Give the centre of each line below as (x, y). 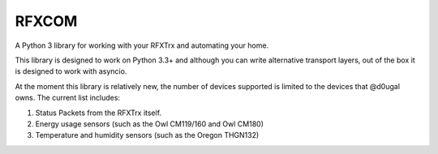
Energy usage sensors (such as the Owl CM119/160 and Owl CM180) (149, 124)
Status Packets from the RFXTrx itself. (99, 113)
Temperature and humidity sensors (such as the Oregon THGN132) (147, 135)
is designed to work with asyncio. (71, 71)
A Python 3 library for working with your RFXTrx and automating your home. (142, 45)
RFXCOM (46, 21)
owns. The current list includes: (68, 98)
